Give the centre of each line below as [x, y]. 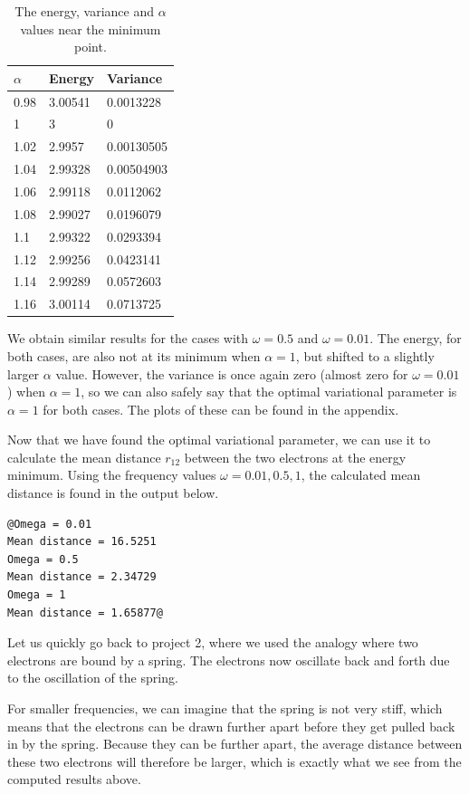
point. [91, 47]
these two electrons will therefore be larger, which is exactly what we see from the [234, 761]
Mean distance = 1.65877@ [85, 612]
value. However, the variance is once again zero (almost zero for [232, 373]
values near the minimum [91, 29]
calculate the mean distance [84, 457]
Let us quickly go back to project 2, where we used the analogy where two [213, 642]
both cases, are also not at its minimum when [134, 355]
